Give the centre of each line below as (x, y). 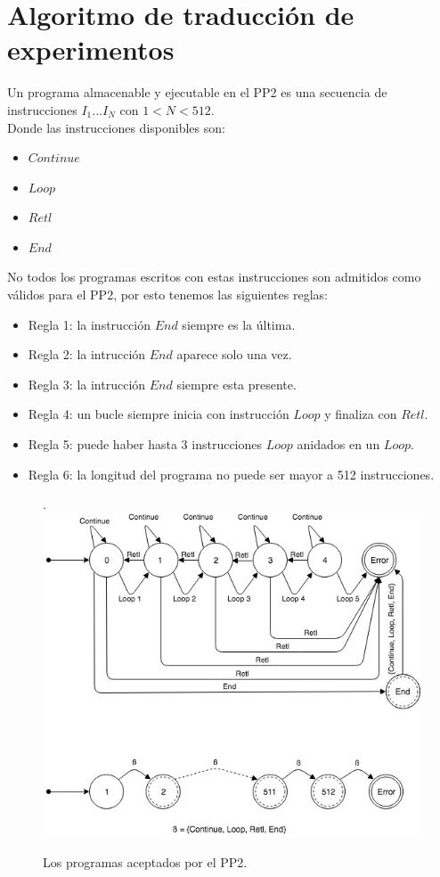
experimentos (91, 49)
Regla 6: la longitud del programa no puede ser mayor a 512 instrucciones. (231, 474)
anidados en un (338, 444)
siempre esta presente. (236, 384)
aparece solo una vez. (234, 354)
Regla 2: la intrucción (87, 354)
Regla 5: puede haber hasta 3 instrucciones (145, 444)
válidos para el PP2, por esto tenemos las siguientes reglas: (167, 295)
